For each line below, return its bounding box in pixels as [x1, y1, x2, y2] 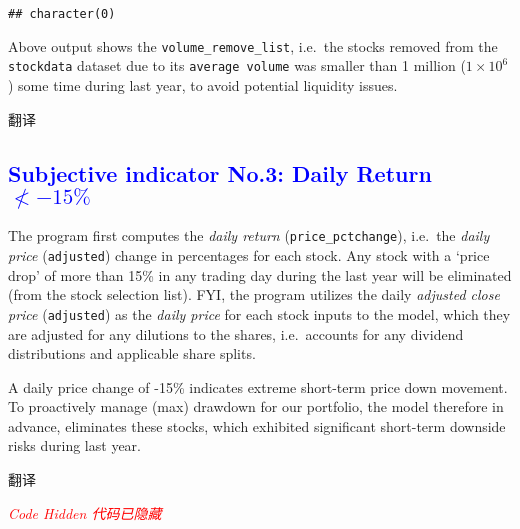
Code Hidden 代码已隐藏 [8, 502, 162, 523]
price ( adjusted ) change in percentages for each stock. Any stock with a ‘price [8, 245, 490, 266]
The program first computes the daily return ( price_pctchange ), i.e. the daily [8, 225, 490, 246]
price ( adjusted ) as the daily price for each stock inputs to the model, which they [8, 303, 511, 324]
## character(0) [8, 7, 116, 21]
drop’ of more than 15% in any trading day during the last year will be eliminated [8, 264, 512, 285]
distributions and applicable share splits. [8, 343, 256, 364]
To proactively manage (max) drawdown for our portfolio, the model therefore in [8, 396, 504, 417]
